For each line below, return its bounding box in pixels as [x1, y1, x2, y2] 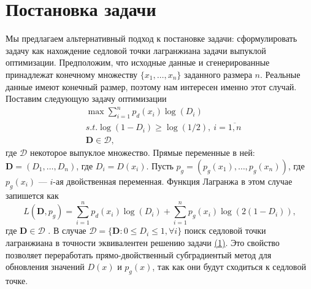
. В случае [48, 224, 86, 237]
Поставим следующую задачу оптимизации [6, 92, 167, 105]
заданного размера [183, 67, 252, 80]
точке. [6, 274, 28, 287]
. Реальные [260, 67, 301, 80]
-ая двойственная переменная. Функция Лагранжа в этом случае [53, 174, 293, 187]
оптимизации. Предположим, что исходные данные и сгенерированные [6, 56, 270, 69]
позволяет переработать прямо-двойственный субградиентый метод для [6, 248, 272, 261]
